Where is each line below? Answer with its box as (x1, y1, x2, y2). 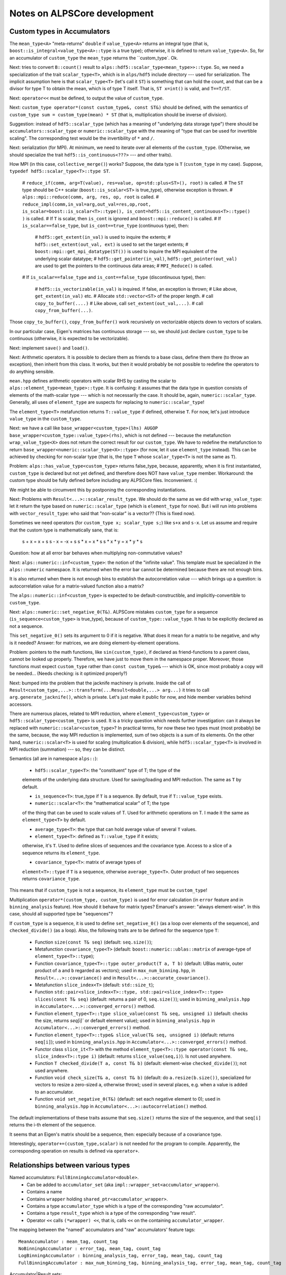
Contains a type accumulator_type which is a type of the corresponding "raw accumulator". (26, 1203, 224, 1209)
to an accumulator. (35, 1089, 74, 1095)
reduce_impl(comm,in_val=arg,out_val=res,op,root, (22, 201, 151, 207)
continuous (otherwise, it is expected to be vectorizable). (9, 336, 129, 342)
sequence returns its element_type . (22, 850, 100, 856)
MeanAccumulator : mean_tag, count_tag (18, 1238, 118, 1244)
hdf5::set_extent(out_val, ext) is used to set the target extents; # (35, 241, 188, 247)
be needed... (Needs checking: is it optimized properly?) (9, 671, 128, 677)
